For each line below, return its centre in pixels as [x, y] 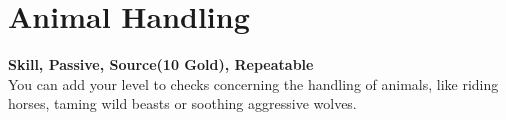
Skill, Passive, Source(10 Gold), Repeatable [161, 64]
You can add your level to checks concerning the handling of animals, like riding [253, 83]
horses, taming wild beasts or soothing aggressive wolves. [182, 103]
